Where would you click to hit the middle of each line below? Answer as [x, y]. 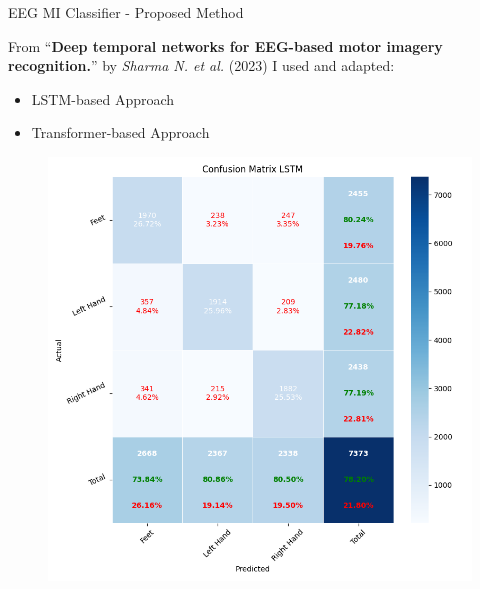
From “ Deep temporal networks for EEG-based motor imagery [225, 45]
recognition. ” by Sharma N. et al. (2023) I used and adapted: [201, 65]
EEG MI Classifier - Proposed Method [126, 12]
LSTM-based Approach [103, 98]
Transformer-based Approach [120, 132]
